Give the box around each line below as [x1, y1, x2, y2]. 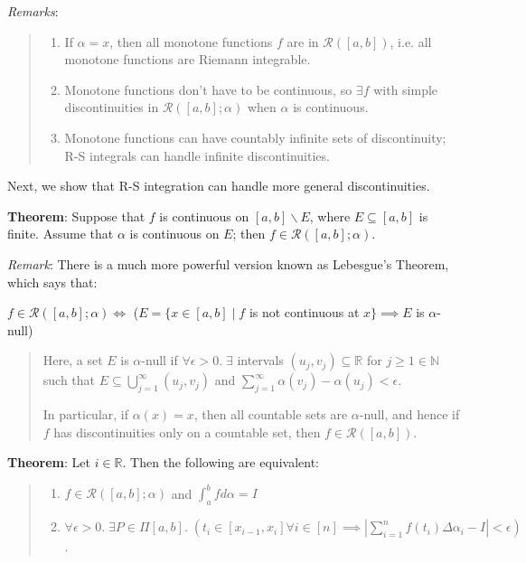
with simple [373, 80, 438, 99]
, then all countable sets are [193, 405, 348, 424]
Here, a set [42, 351, 103, 370]
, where [309, 206, 351, 225]
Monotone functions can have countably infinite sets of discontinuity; [64, 127, 446, 146]
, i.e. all [390, 32, 432, 51]
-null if [141, 351, 178, 370]
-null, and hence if [359, 405, 460, 424]
